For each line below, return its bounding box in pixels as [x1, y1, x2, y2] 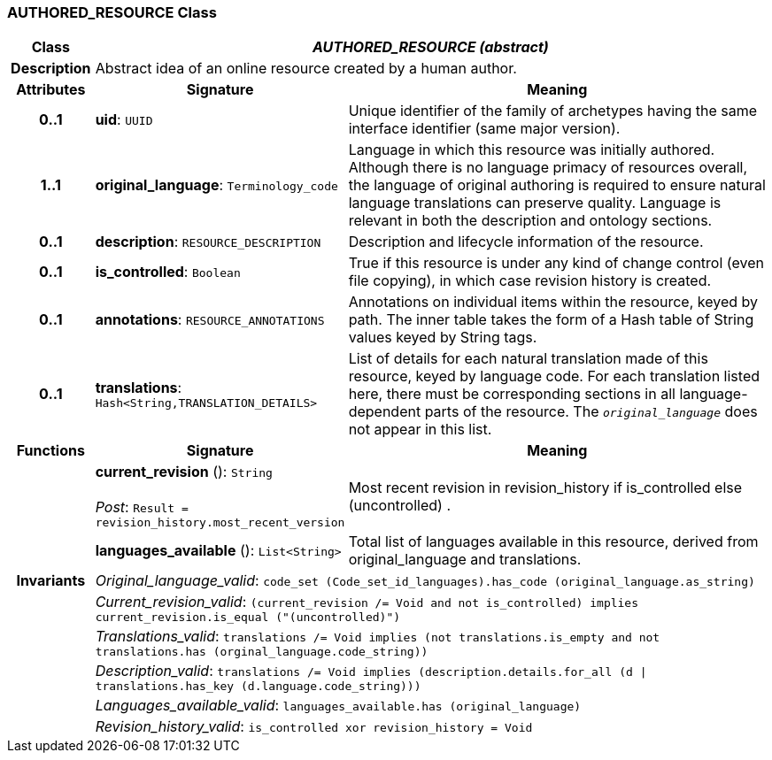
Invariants [16, 572, 86, 590]
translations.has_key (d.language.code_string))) [95, 679, 421, 694]
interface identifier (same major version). [348, 119, 621, 138]
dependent [348, 403, 421, 421]
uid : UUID [95, 111, 153, 129]
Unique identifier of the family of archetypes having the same [348, 102, 758, 120]
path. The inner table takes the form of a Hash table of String [348, 311, 754, 329]
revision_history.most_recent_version [95, 516, 345, 530]
